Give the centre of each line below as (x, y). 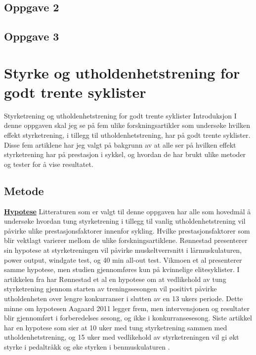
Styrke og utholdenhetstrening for (122, 72)
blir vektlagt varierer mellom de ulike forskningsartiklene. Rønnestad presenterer (126, 240)
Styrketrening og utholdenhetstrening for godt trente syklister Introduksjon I (120, 115)
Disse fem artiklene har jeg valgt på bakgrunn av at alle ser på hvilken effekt (120, 144)
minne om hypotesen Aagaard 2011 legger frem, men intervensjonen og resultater (127, 308)
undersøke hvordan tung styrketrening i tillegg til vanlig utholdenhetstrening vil (125, 221)
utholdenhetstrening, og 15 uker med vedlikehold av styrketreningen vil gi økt (122, 337)
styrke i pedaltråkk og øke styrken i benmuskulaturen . (87, 346)
